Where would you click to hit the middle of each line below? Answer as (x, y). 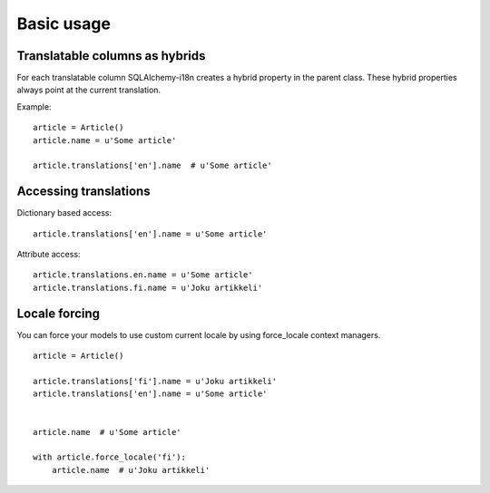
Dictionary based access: (64, 213)
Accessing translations (83, 192)
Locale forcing (58, 313)
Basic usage (64, 24)
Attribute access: (49, 255)
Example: (34, 106)
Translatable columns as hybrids (111, 56)
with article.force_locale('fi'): (109, 457)
